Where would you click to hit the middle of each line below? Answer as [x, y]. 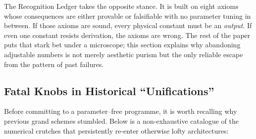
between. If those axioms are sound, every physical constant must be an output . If [128, 25]
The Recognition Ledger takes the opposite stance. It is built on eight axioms [121, 6]
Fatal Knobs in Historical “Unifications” [109, 90]
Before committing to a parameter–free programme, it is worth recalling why [121, 111]
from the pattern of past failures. [54, 64]
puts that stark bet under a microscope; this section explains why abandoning [122, 45]
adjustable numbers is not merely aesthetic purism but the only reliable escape [124, 54]
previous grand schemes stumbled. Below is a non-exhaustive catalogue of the [121, 121]
